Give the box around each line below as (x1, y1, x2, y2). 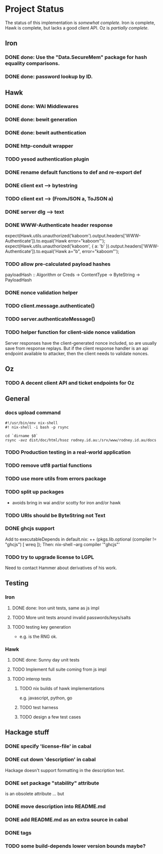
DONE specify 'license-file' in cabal (5, 743, 92, 750)
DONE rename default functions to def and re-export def (5, 169, 142, 176)
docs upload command (5, 409, 61, 416)
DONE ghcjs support (5, 525, 55, 532)
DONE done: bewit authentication (5, 129, 87, 136)
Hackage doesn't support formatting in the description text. (5, 767, 125, 773)
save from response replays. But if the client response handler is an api (5, 345, 148, 351)
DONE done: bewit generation (5, 116, 77, 123)
